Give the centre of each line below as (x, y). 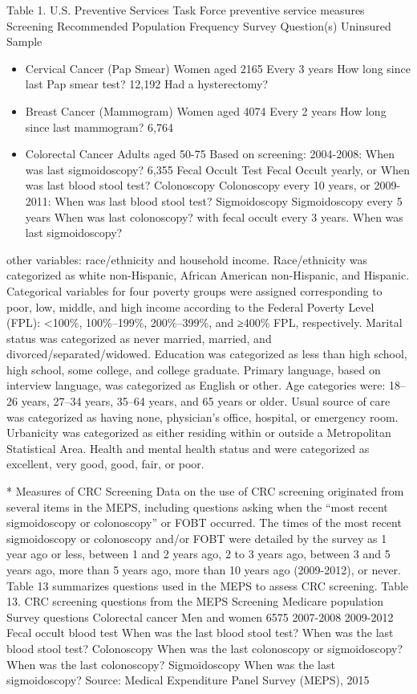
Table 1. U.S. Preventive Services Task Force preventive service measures (186, 10)
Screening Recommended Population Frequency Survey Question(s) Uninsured (199, 25)
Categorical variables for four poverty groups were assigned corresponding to (194, 290)
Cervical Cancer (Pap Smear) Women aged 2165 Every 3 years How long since (218, 68)
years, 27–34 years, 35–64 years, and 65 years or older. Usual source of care (206, 401)
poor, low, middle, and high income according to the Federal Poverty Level (190, 306)
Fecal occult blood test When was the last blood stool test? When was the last (200, 633)
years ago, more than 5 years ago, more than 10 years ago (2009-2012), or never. (204, 569)
